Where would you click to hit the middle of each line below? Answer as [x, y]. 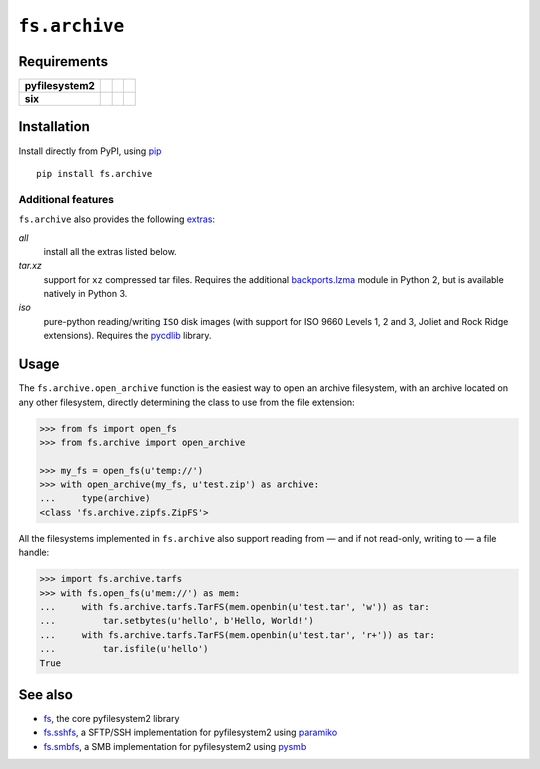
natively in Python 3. [85, 294]
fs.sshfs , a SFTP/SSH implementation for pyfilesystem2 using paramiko [190, 732]
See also [46, 694]
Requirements [63, 61]
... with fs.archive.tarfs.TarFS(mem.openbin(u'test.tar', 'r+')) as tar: [237, 634]
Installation [54, 126]
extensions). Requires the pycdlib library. [127, 336]
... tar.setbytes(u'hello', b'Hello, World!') [176, 621]
